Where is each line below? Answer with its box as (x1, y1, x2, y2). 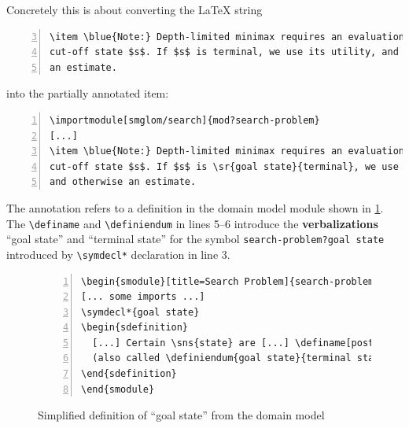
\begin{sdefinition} (81, 322, 189, 334)
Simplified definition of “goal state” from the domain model (38, 407, 325, 423)
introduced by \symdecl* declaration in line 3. (6, 245, 230, 262)
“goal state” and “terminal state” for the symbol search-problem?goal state (6, 231, 385, 247)
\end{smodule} (81, 383, 155, 395)
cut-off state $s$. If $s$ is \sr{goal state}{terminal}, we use (50, 160, 399, 172)
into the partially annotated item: (6, 85, 169, 101)
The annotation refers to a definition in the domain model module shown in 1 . (6, 199, 384, 216)
